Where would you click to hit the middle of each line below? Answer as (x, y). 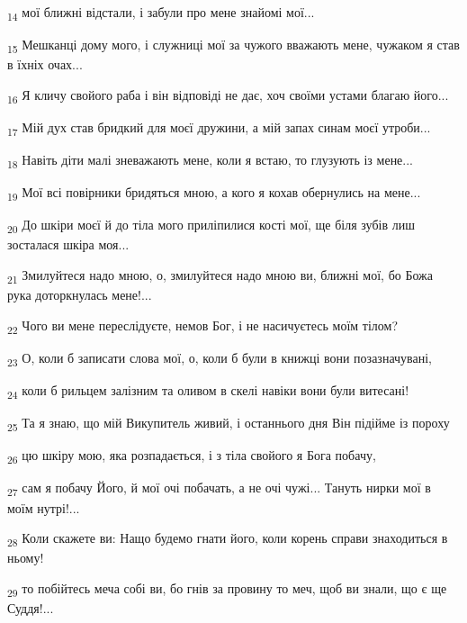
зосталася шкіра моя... (68, 244)
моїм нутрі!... (44, 507)
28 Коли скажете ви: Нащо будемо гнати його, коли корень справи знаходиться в (228, 539)
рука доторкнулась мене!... (80, 295)
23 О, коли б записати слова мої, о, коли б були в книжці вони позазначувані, (220, 358)
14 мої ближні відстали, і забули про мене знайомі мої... (161, 13)
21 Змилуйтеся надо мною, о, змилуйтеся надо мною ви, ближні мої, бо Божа (220, 276)
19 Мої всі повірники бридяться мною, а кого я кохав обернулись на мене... (214, 194)
